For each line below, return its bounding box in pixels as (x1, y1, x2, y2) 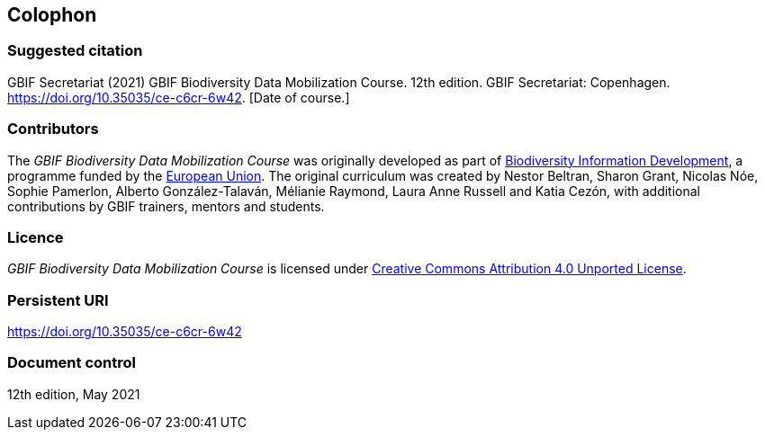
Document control (7, 353, 136, 372)
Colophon (7, 4, 97, 26)
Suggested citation (7, 41, 143, 60)
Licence (7, 227, 64, 246)
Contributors (7, 120, 99, 138)
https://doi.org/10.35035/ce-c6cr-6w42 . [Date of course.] (7, 89, 350, 105)
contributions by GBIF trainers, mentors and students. (7, 198, 325, 214)
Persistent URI (7, 290, 109, 309)
